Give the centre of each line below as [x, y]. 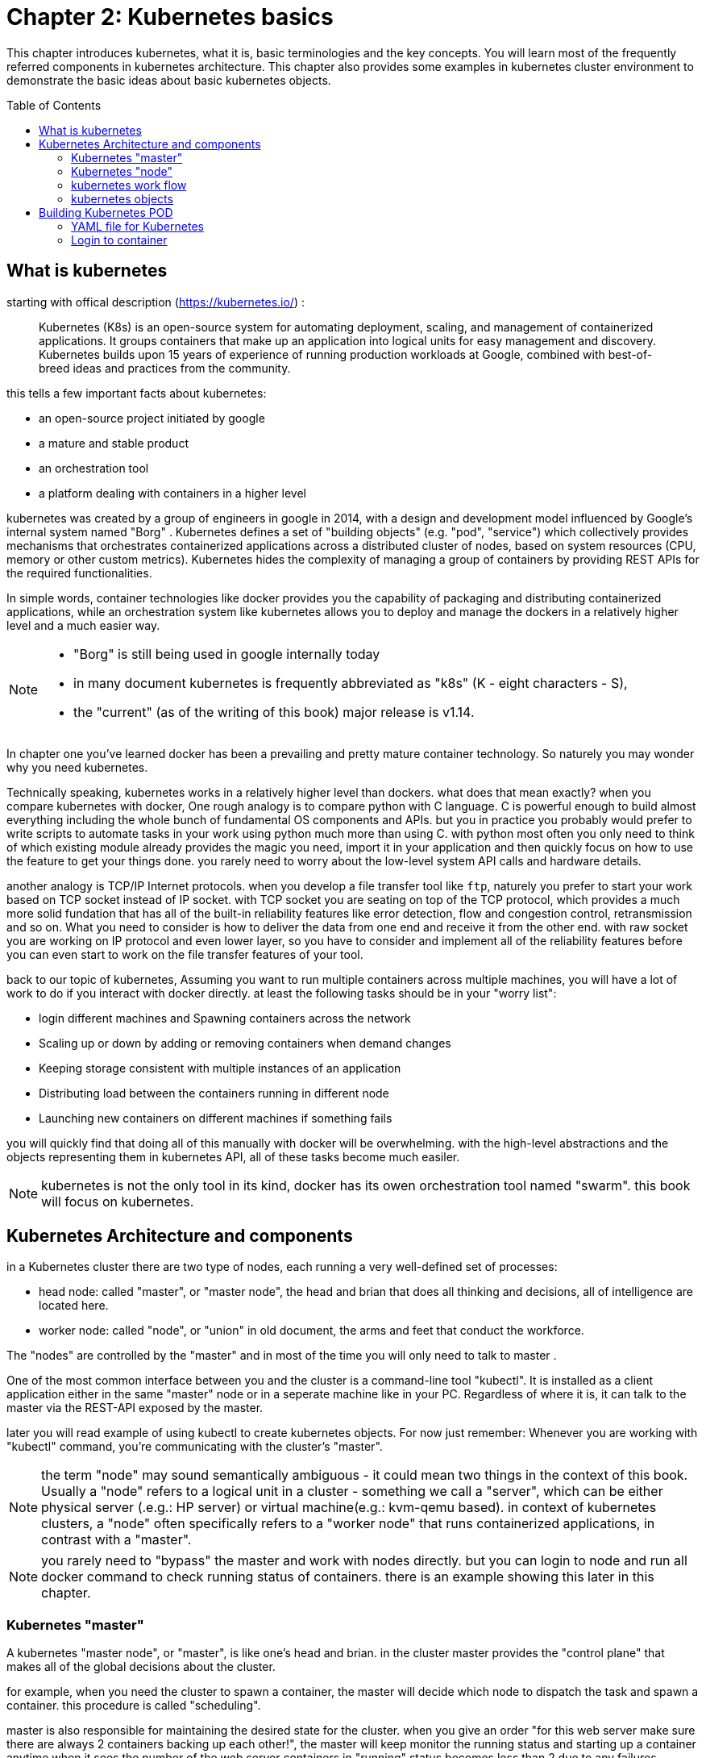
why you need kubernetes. [77, 767]
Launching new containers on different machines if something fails [216, 1118]
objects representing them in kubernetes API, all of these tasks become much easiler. [233, 1156]
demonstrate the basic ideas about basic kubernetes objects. [169, 80]
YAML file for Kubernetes [137, 226]
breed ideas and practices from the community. [165, 368]
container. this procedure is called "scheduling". [134, 1706]
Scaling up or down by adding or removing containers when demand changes [245, 1043]
